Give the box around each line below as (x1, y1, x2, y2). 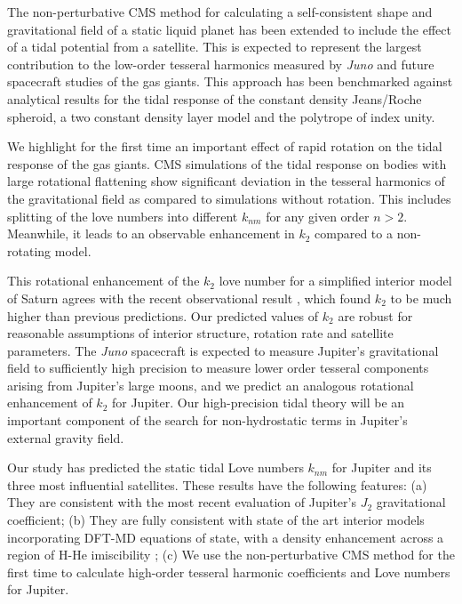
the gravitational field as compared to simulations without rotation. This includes (7, 189, 451, 207)
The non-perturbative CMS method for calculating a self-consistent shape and (7, 3, 433, 20)
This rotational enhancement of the (7, 271, 200, 290)
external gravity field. (7, 428, 124, 447)
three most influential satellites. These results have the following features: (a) (7, 475, 427, 494)
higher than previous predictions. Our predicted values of (7, 306, 319, 325)
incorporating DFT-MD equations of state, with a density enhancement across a (7, 527, 444, 546)
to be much (390, 288, 452, 307)
